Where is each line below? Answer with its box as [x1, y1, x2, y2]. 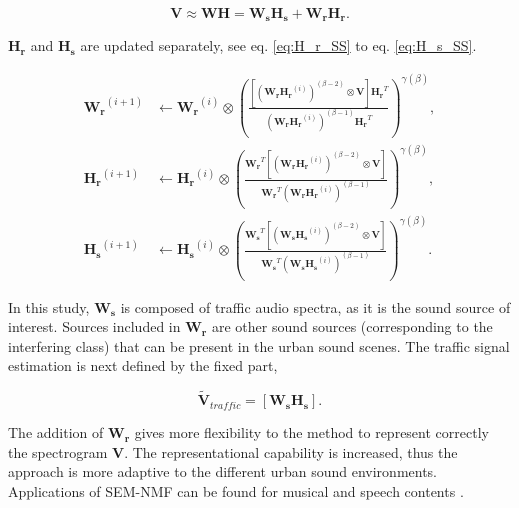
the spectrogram [8, 441, 108, 462]
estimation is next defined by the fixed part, [8, 355, 278, 376]
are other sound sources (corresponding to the [211, 316, 493, 337]
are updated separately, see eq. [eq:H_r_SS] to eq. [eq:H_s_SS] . [80, 35, 477, 56]
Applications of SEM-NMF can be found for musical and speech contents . [8, 480, 464, 501]
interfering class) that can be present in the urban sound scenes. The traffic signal [8, 335, 510, 356]
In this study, [8, 296, 90, 317]
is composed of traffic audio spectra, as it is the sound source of [120, 296, 511, 317]
